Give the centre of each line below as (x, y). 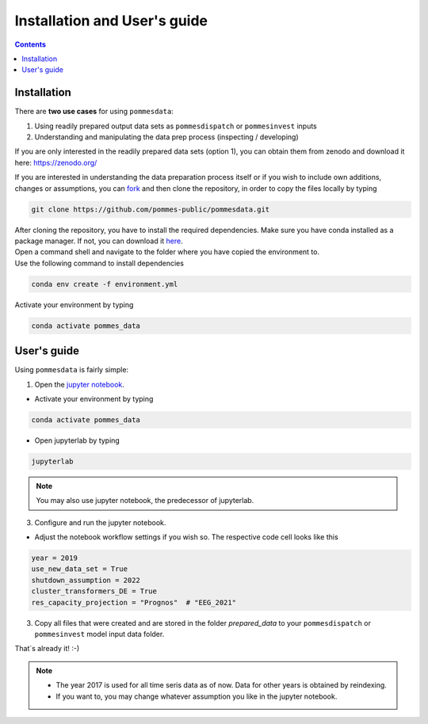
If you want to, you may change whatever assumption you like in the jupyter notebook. (197, 696)
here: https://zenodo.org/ (56, 162)
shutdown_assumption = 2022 (86, 580)
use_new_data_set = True (80, 569)
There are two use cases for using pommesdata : (94, 112)
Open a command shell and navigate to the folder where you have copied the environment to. (167, 252)
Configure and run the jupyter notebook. (100, 522)
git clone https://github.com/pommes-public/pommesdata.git (151, 209)
